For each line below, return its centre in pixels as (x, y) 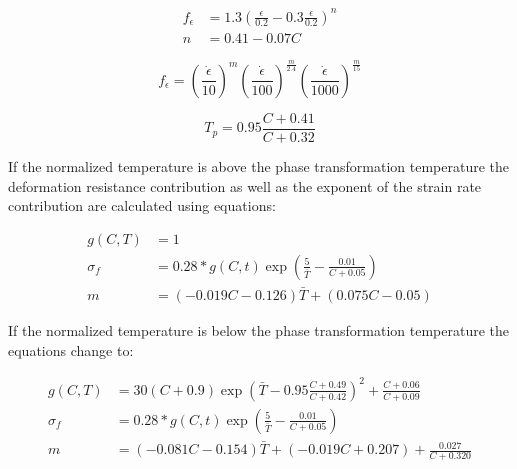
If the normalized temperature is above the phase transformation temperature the (259, 165)
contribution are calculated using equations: (142, 205)
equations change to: (71, 349)
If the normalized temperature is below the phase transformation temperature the (259, 330)
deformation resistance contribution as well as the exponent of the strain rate (245, 185)
